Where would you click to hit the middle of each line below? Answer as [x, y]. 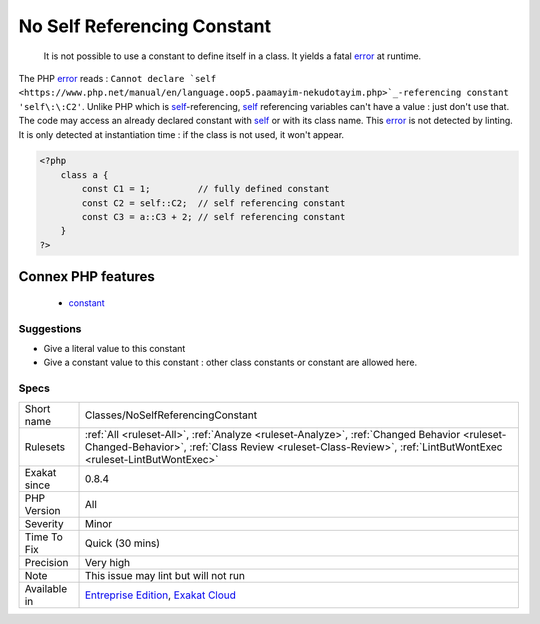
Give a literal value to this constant [114, 348]
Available [46, 588]
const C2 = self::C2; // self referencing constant [213, 203]
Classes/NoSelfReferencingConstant [171, 415]
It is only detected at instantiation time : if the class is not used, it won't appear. [181, 134]
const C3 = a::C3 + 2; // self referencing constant [213, 217]
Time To [44, 537]
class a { [84, 174]
